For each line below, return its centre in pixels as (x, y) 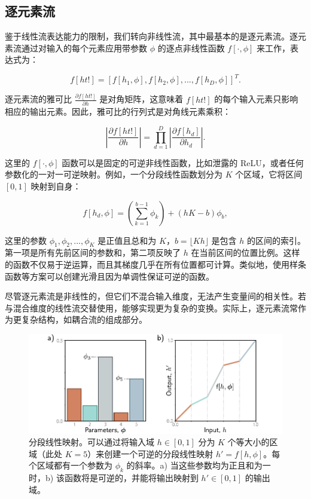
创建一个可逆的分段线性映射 (159, 453)
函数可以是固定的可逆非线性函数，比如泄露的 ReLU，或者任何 (183, 162)
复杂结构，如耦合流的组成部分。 (84, 319)
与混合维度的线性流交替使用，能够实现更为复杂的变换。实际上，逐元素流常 (151, 307)
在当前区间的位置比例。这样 (246, 252)
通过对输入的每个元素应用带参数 (84, 48)
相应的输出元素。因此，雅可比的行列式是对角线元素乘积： (118, 111)
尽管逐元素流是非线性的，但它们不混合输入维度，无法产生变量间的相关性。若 (155, 296)
